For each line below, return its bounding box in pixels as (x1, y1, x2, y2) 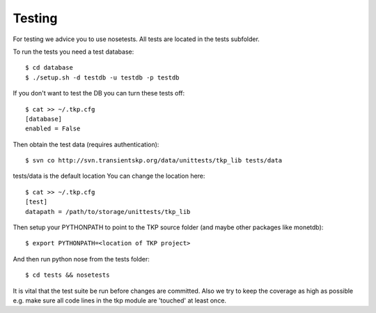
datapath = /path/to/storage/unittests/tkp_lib (25, 208, 191, 215)
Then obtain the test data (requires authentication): (13, 140, 159, 148)
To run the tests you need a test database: (13, 47, 134, 56)
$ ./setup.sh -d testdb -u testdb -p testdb (25, 73, 180, 82)
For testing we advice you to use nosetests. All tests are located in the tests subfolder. (13, 35, 260, 43)
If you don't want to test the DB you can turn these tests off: (13, 89, 185, 98)
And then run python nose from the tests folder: (13, 254, 150, 263)
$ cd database (25, 63, 73, 72)
